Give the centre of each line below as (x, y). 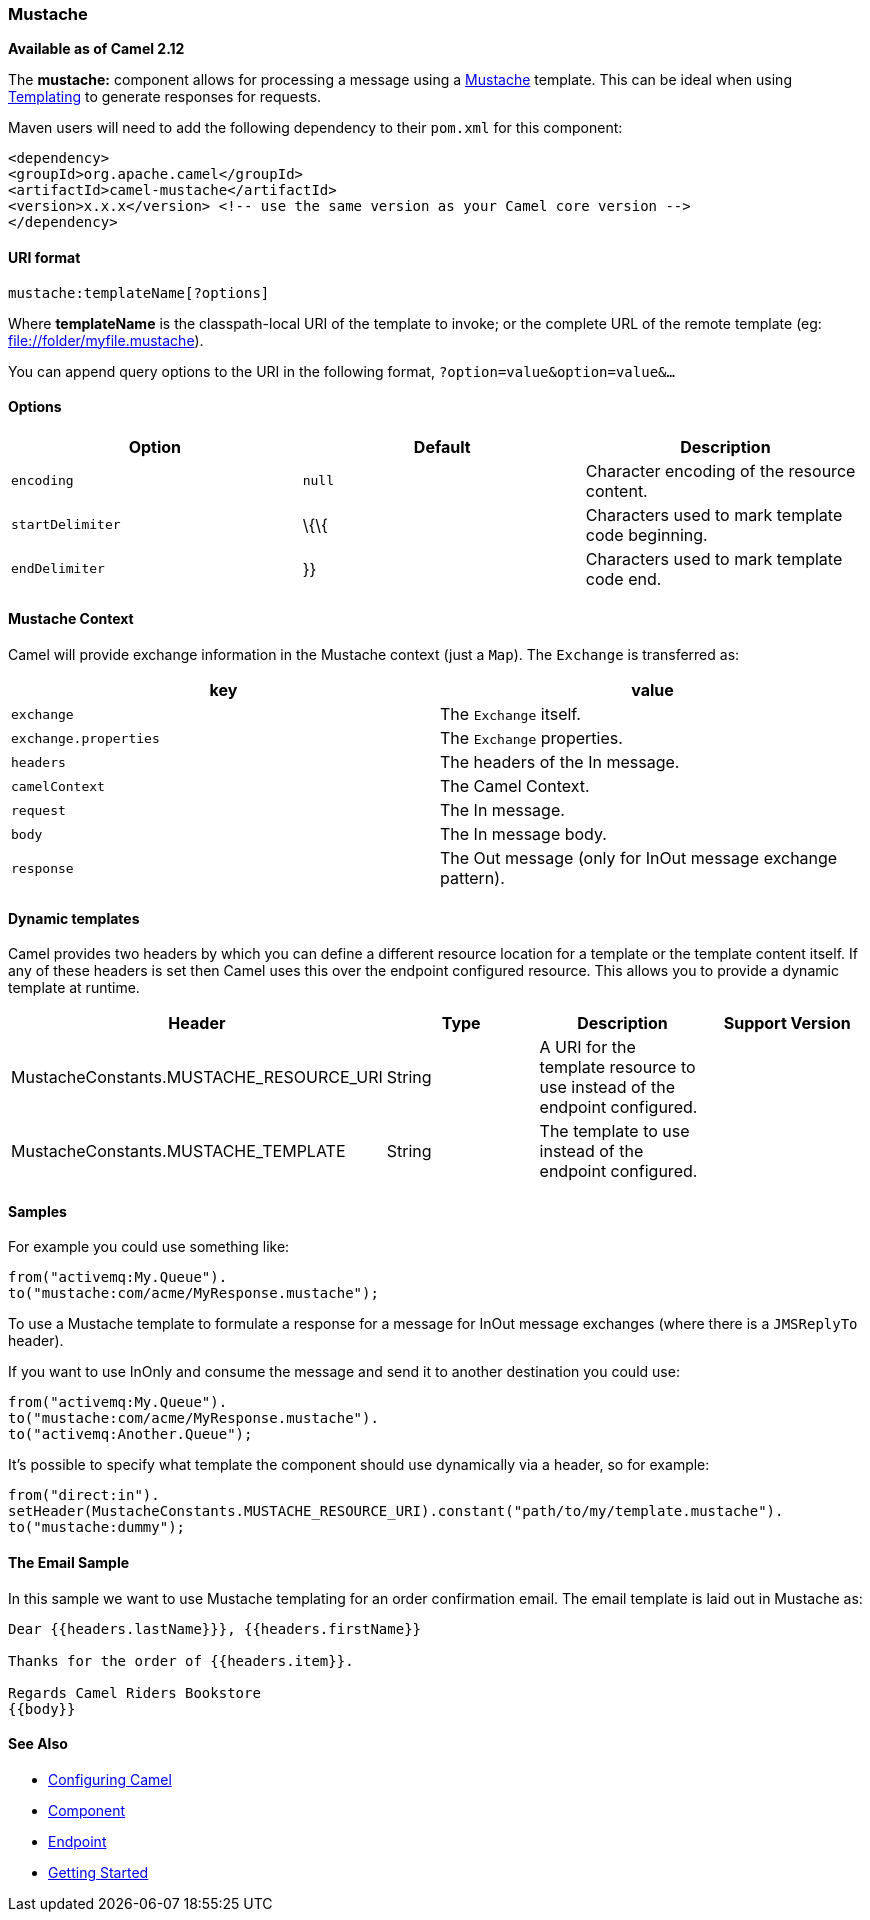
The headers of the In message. (560, 762)
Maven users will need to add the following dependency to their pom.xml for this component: (315, 128)
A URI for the (587, 1047)
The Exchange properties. (531, 738)
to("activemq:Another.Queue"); (130, 1434)
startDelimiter (66, 525)
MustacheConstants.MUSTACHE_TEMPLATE (178, 1151)
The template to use (614, 1131)
